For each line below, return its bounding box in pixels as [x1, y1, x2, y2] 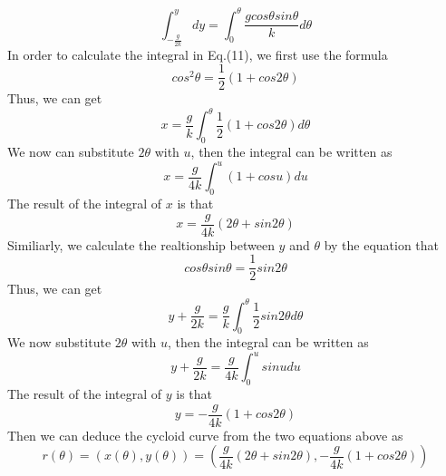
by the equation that [324, 235, 440, 254]
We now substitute [7, 333, 111, 352]
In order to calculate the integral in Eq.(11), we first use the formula [7, 44, 388, 63]
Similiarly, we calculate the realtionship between [7, 235, 275, 254]
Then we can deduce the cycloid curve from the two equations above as [7, 425, 403, 444]
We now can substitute [7, 142, 134, 161]
